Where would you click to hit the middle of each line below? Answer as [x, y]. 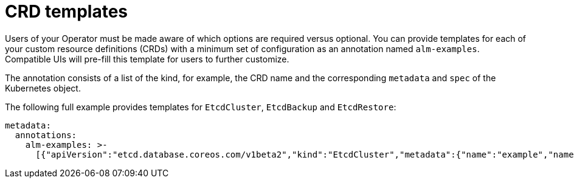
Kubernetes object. [43, 88]
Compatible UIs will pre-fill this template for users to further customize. [147, 59]
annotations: [46, 135]
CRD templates [67, 12]
